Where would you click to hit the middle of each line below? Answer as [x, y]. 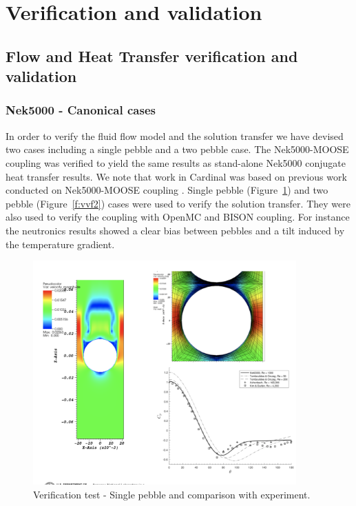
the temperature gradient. [60, 244]
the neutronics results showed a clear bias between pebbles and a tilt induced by [175, 230]
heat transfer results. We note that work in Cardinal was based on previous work [176, 176]
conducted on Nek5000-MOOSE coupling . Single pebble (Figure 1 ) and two [167, 190]
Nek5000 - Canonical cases [81, 110]
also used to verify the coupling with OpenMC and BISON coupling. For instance [178, 217]
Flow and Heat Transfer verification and [152, 55]
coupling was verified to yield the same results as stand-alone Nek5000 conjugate [176, 162]
